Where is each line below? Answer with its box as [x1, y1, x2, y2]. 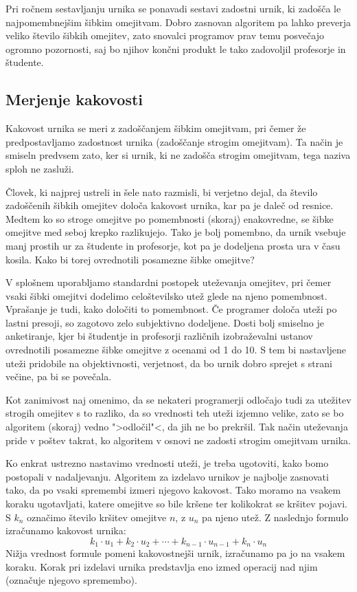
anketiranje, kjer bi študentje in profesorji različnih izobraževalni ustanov [5, 329, 313, 343]
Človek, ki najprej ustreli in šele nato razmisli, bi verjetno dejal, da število [5, 184, 318, 199]
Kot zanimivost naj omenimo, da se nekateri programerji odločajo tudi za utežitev [5, 392, 352, 406]
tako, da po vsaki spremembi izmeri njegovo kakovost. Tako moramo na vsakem [5, 483, 341, 497]
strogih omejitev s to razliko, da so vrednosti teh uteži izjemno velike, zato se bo [5, 406, 344, 420]
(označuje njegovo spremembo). [5, 573, 137, 587]
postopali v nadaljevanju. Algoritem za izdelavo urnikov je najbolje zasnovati [5, 469, 329, 483]
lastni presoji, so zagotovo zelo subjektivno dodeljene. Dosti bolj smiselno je [5, 315, 324, 329]
